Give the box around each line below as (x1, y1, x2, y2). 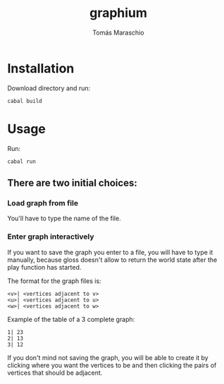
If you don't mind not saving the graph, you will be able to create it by (7, 353, 209, 361)
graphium (89, 5, 148, 21)
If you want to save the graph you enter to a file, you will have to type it (7, 248, 213, 256)
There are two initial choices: (7, 177, 137, 189)
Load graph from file (7, 198, 79, 208)
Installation (7, 60, 75, 76)
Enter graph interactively (7, 232, 94, 241)
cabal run (7, 157, 37, 165)
